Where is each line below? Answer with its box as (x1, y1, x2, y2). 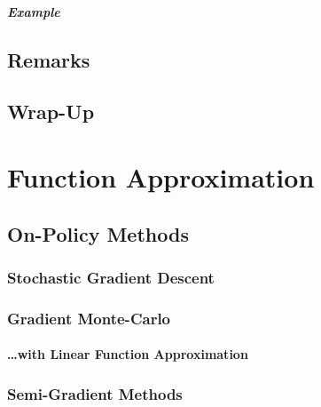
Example (7, 2, 60, 20)
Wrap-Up (7, 98, 95, 125)
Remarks (7, 45, 90, 73)
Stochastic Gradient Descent (7, 266, 215, 288)
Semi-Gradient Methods (7, 382, 183, 404)
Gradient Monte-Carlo (7, 307, 171, 329)
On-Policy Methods (7, 219, 189, 247)
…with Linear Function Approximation (7, 345, 248, 363)
